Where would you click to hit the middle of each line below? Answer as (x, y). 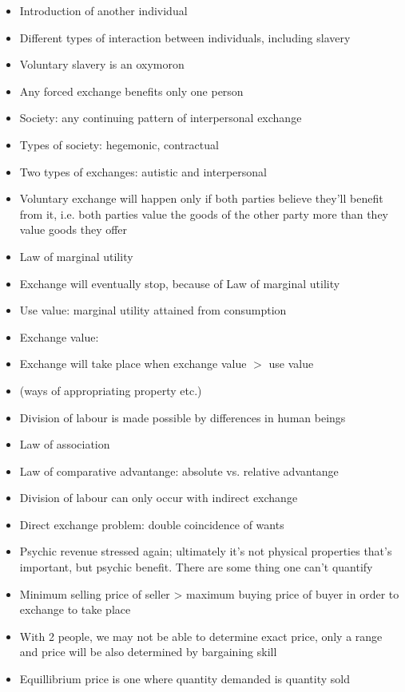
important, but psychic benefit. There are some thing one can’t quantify (196, 567)
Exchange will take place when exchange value (133, 364)
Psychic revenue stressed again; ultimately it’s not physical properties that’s (206, 551)
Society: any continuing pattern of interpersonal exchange (161, 118)
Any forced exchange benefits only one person (131, 91)
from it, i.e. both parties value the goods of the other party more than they (204, 214)
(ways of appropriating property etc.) (111, 390)
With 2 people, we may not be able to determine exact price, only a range (201, 636)
